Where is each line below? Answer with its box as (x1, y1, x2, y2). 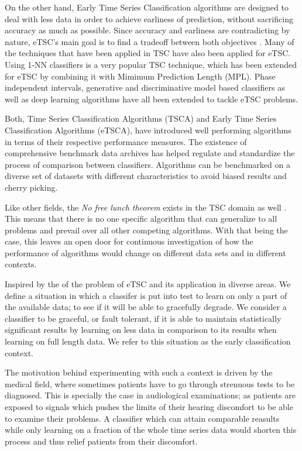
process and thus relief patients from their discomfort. (5, 435, 198, 447)
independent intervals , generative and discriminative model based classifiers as (5, 81, 285, 94)
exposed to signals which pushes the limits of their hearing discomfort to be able (5, 401, 293, 412)
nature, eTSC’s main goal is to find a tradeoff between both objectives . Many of (5, 35, 294, 47)
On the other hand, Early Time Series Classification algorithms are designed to (5, 1, 289, 13)
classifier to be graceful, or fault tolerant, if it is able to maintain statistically (5, 312, 282, 324)
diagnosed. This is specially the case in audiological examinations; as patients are (5, 389, 296, 401)
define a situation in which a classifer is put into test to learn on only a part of (5, 289, 287, 301)
